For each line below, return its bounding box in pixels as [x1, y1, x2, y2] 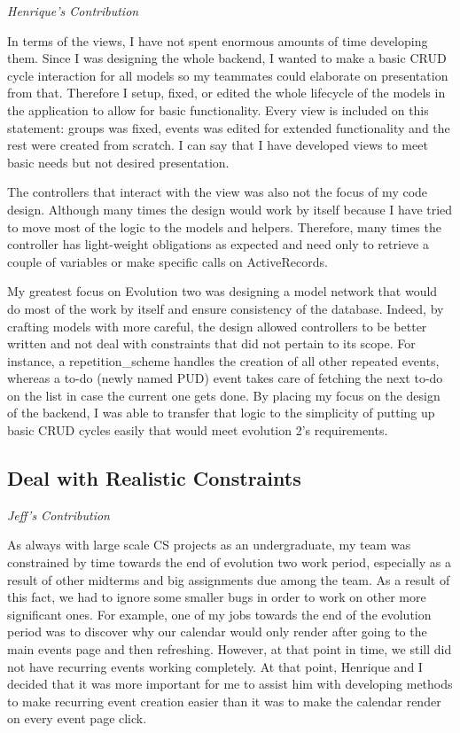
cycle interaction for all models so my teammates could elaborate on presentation [7, 66, 448, 84]
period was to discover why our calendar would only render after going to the [7, 622, 427, 641]
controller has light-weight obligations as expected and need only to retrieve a [7, 235, 429, 253]
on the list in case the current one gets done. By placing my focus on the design [7, 386, 441, 404]
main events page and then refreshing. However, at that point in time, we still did [7, 640, 452, 659]
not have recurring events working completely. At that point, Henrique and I [7, 657, 423, 675]
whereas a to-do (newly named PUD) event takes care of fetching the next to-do [7, 369, 443, 387]
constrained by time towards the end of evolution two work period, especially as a [7, 553, 451, 572]
